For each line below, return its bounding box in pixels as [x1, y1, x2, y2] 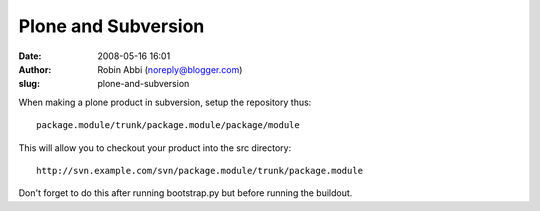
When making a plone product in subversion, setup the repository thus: [18, 96, 312, 108]
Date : [18, 50, 42, 62]
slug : [18, 78, 40, 90]
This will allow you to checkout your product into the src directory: [18, 141, 292, 154]
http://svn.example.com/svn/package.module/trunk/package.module [36, 165, 364, 176]
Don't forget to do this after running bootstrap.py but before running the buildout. [18, 187, 353, 199]
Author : [18, 63, 52, 75]
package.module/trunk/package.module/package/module [36, 120, 300, 131]
